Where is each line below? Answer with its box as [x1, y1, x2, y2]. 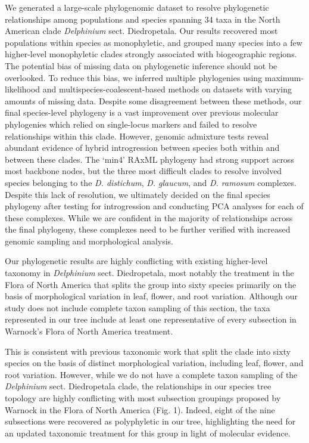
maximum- [264, 71, 304, 83]
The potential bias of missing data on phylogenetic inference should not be [5, 59, 277, 72]
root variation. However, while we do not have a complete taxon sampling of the [5, 368, 298, 380]
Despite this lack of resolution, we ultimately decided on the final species [5, 188, 270, 200]
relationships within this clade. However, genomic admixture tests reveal [5, 129, 269, 142]
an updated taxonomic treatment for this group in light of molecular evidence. [5, 426, 291, 439]
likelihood [5, 83, 40, 95]
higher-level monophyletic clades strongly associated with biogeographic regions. [5, 48, 297, 60]
